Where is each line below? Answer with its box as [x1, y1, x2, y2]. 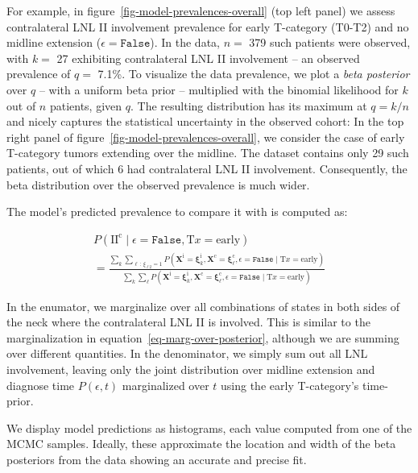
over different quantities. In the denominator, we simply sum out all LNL [6, 345, 368, 362]
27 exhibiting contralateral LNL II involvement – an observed [56, 49, 360, 66]
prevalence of [6, 65, 71, 82]
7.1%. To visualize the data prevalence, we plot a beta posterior [97, 65, 410, 82]
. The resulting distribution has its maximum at [130, 97, 367, 114]
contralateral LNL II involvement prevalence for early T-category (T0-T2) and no [6, 18, 409, 35]
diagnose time [6, 376, 75, 393]
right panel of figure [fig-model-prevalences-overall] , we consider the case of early [6, 128, 405, 145]
